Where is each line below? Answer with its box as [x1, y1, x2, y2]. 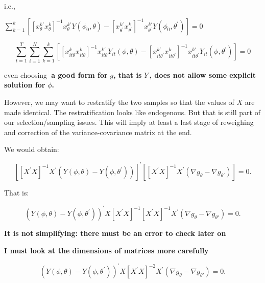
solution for [4, 79, 45, 90]
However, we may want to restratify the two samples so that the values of [4, 96, 234, 107]
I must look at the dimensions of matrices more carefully [4, 245, 209, 256]
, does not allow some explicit [149, 69, 256, 80]
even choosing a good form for [4, 69, 108, 80]
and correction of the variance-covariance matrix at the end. [4, 126, 192, 137]
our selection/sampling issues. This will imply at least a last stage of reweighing [4, 117, 254, 127]
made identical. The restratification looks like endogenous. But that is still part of [4, 106, 260, 117]
